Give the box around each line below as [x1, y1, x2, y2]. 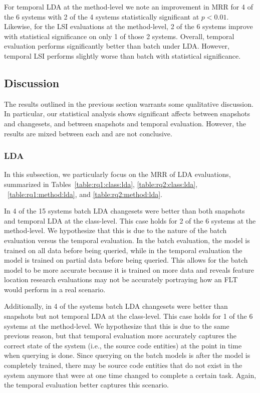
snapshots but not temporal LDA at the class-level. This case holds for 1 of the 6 [4, 311, 253, 321]
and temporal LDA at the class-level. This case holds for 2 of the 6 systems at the [4, 215, 256, 226]
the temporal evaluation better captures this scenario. [4, 379, 169, 390]
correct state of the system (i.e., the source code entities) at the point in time [4, 340, 242, 350]
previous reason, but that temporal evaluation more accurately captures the [4, 330, 237, 341]
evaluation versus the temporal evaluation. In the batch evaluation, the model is [4, 235, 250, 245]
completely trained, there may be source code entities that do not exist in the [4, 360, 242, 370]
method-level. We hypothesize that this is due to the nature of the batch [4, 225, 227, 236]
